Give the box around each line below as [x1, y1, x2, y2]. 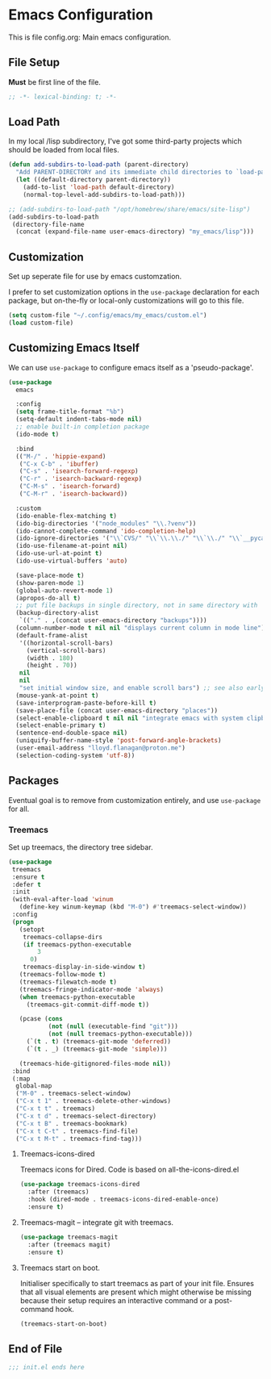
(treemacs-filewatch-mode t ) [19, 978, 117, 986]
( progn [11, 917, 35, 926]
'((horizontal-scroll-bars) [19, 639, 114, 647]
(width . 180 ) [26, 654, 74, 662]
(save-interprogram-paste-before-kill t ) [15, 699, 157, 707]
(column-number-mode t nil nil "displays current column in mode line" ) [15, 624, 265, 633]
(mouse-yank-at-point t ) [15, 692, 99, 700]
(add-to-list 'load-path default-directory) [23, 183, 175, 191]
